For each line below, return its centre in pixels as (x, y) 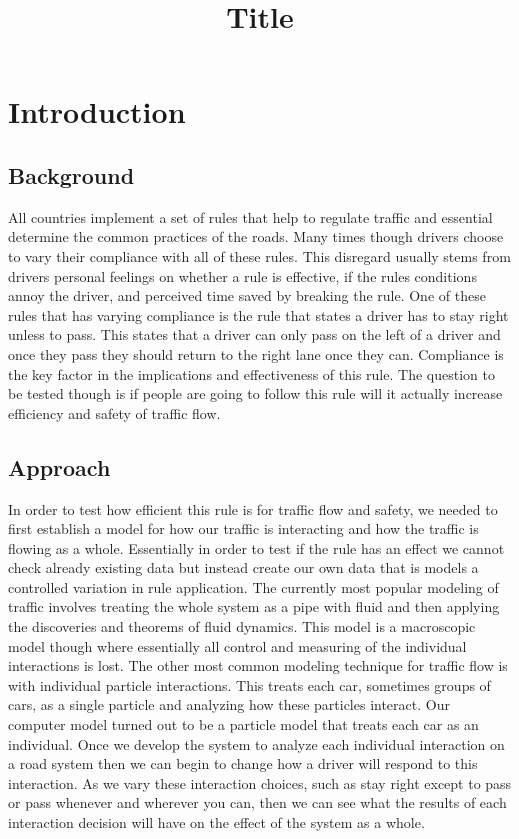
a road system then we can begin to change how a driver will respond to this (243, 763)
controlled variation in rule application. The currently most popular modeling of (253, 586)
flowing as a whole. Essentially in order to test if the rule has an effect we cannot (256, 547)
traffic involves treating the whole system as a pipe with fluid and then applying (254, 606)
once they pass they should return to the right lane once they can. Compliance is (256, 353)
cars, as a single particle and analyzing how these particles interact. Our (229, 704)
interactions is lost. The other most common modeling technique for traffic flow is (258, 665)
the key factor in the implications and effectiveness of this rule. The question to (251, 373)
